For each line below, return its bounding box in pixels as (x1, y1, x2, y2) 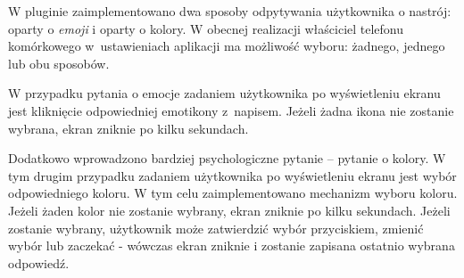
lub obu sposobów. (8, 53, 110, 72)
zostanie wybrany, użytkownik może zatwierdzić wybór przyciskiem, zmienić (8, 218, 424, 237)
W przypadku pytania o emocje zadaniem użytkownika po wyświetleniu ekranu (8, 84, 441, 102)
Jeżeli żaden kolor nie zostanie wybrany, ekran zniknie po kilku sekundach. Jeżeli (8, 200, 451, 219)
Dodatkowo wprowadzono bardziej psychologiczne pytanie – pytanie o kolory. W (8, 149, 446, 168)
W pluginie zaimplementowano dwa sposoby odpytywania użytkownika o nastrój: (8, 2, 452, 20)
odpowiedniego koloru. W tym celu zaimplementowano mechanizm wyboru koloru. (8, 184, 458, 202)
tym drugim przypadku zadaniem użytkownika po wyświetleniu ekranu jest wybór (8, 166, 457, 184)
